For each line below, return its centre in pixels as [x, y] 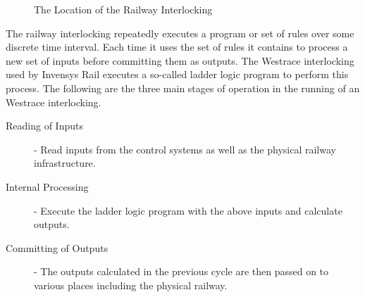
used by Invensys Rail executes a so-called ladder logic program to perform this [177, 74]
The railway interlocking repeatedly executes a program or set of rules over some [180, 33]
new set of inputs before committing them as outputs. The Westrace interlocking [180, 60]
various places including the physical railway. [131, 285]
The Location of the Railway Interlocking [123, 9]
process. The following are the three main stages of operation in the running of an [183, 88]
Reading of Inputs [44, 126]
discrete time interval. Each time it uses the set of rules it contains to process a [177, 47]
